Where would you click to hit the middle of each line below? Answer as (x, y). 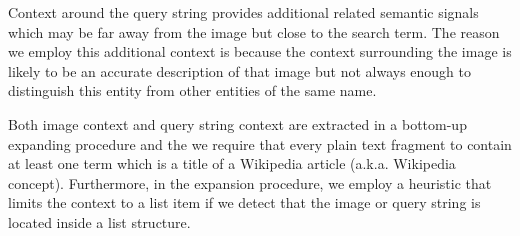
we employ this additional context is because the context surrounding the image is (260, 51)
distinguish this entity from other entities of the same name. (192, 90)
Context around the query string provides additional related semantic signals (243, 12)
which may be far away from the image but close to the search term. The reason (254, 31)
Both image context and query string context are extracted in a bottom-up (237, 123)
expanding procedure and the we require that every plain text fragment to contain (260, 143)
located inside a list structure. (99, 221)
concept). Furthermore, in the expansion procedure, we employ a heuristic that (250, 182)
